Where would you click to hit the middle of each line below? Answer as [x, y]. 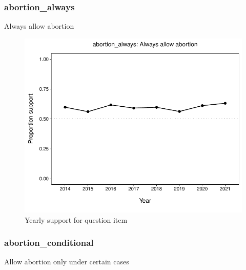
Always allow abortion [39, 26]
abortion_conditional [49, 243]
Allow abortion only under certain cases [67, 262]
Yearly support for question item [76, 219]
